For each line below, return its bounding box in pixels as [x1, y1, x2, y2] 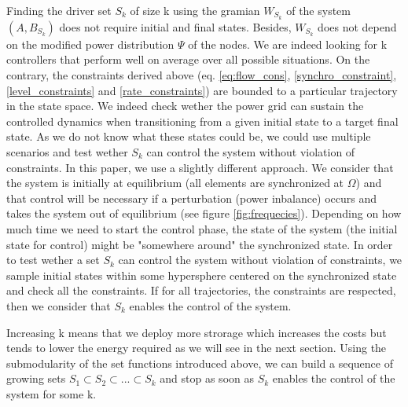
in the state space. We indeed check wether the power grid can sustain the [6, 97, 364, 114]
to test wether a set [6, 251, 100, 268]
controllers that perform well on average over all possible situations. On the [6, 51, 370, 68]
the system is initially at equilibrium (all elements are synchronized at [6, 174, 344, 191]
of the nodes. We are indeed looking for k [188, 35, 388, 52]
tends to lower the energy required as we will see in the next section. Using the [6, 339, 387, 356]
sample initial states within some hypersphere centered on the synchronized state [6, 266, 397, 283]
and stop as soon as [160, 370, 254, 387]
